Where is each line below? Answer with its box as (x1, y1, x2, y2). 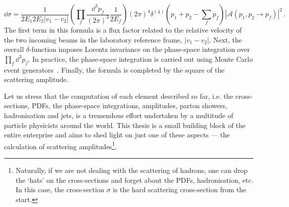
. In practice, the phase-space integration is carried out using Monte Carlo (28, 53, 253, 64)
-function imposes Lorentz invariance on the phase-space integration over (29, 44, 250, 54)
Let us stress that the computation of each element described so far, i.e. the (4, 90, 234, 101)
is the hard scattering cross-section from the (113, 184, 246, 195)
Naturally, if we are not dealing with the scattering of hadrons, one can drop (15, 165, 248, 175)
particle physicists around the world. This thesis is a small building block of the (4, 120, 246, 130)
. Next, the (209, 34, 242, 44)
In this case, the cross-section (15, 184, 104, 195)
